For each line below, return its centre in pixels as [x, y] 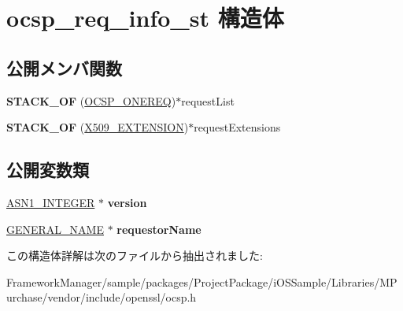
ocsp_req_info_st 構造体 [145, 18]
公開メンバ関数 [64, 67]
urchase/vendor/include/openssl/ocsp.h [102, 297]
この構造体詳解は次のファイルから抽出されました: [135, 255]
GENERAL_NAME [55, 229]
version [127, 202]
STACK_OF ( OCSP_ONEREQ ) [91, 100]
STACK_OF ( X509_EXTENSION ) [98, 127]
